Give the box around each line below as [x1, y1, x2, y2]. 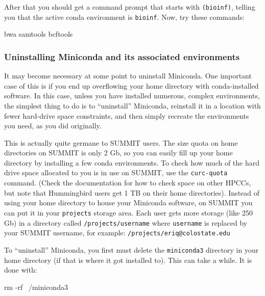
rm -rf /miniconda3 [4, 281, 68, 292]
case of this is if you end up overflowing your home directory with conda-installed [4, 80, 259, 91]
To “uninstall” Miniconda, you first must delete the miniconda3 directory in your [4, 244, 259, 255]
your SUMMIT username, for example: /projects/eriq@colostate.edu [4, 227, 230, 238]
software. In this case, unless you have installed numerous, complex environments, [4, 90, 260, 101]
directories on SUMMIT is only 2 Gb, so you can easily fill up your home [4, 147, 233, 158]
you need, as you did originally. [4, 120, 102, 131]
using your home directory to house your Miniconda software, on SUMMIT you [4, 197, 253, 208]
